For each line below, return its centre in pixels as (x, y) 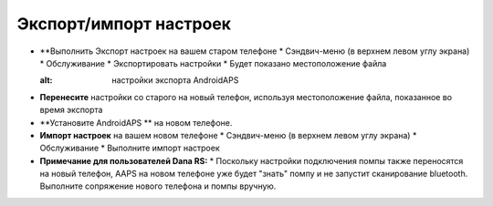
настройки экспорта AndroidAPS (175, 80)
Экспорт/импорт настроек (124, 24)
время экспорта (71, 110)
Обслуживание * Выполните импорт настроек (130, 148)
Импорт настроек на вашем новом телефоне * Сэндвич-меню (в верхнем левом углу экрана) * (228, 135)
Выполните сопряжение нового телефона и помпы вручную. (158, 186)
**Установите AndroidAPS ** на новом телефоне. (136, 122)
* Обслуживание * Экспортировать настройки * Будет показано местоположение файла (213, 63)
